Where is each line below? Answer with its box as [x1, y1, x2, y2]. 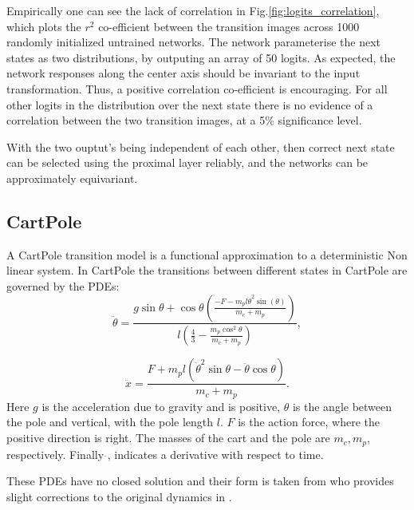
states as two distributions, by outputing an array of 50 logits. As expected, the [6, 49, 396, 65]
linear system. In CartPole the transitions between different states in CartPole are [6, 262, 408, 279]
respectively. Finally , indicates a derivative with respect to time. [6, 445, 324, 462]
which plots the [6, 18, 81, 34]
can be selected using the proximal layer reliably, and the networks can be [6, 154, 369, 171]
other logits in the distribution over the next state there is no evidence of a [6, 96, 373, 113]
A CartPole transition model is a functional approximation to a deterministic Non [6, 246, 408, 263]
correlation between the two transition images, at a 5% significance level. [6, 112, 362, 128]
